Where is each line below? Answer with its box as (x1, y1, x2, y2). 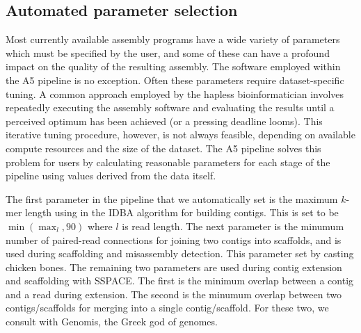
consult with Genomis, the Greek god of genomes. (6, 314, 218, 329)
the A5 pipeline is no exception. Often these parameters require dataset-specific (6, 72, 344, 87)
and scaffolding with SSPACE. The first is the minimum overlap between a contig (6, 273, 354, 288)
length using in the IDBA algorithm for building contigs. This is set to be (25, 205, 339, 220)
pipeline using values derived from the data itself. (6, 168, 216, 183)
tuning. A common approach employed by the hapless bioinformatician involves (6, 86, 344, 101)
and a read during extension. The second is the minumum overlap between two (6, 286, 342, 301)
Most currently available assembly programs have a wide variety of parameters (6, 32, 340, 47)
